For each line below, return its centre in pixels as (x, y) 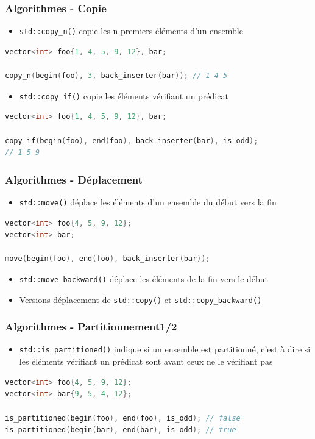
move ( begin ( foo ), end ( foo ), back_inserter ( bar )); (108, 259)
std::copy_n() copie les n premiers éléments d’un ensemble (131, 31)
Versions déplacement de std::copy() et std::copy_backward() (140, 299)
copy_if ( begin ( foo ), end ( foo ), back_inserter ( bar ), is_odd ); (132, 141)
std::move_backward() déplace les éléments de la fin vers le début (144, 278)
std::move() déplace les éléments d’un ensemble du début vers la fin (148, 202)
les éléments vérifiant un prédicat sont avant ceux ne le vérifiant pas (146, 361)
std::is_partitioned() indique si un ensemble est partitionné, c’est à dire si (165, 349)
